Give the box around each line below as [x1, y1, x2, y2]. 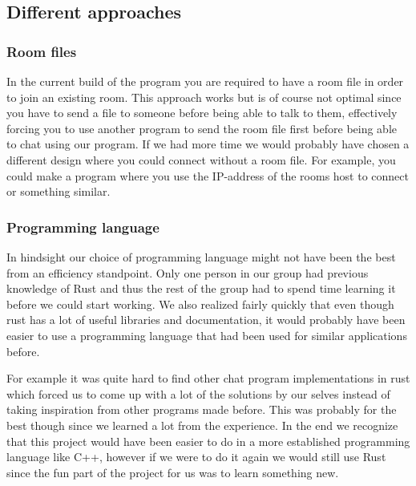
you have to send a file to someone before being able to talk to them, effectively [6, 104, 398, 121]
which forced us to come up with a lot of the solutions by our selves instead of [6, 385, 390, 402]
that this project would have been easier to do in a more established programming [6, 432, 410, 449]
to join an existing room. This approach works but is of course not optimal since [6, 88, 402, 105]
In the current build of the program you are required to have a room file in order [6, 73, 404, 89]
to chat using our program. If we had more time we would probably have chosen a [6, 136, 410, 152]
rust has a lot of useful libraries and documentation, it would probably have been [6, 311, 406, 328]
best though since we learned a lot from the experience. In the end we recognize [6, 416, 398, 433]
